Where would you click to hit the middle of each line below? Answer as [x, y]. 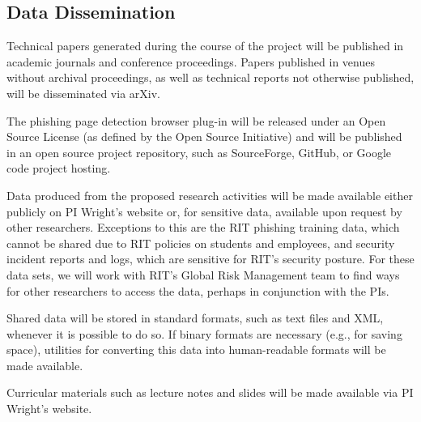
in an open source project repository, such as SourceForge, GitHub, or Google [199, 152]
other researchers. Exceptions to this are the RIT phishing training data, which [203, 227]
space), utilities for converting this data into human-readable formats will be [196, 350]
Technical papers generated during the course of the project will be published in [205, 46]
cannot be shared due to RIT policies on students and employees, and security [201, 243]
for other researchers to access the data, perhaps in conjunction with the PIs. [198, 290]
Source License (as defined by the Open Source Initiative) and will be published [204, 136]
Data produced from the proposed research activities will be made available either [210, 195]
